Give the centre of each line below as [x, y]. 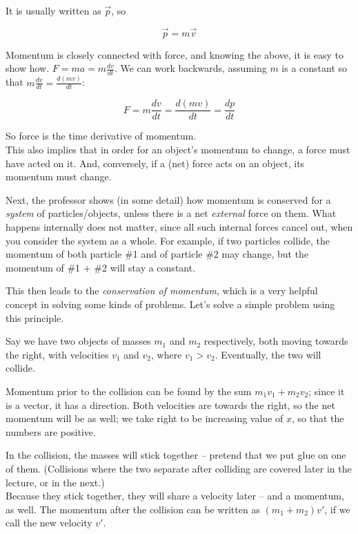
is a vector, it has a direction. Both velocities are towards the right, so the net [170, 404]
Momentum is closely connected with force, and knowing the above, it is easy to [175, 54]
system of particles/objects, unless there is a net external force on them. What [171, 213]
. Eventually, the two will [268, 354]
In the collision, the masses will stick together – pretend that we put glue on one [176, 455]
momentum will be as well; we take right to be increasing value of [145, 418]
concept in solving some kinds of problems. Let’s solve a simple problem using [170, 304]
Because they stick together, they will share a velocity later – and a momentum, [175, 496]
